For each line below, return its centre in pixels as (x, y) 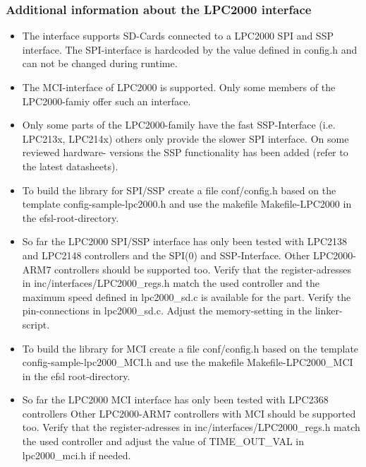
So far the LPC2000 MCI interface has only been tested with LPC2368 (175, 400)
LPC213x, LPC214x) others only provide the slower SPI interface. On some (185, 138)
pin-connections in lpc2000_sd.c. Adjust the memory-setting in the (167, 311)
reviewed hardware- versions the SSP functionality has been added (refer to (185, 152)
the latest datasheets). (70, 166)
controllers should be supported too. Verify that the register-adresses (203, 269)
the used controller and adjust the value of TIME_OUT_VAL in (163, 441)
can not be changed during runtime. (100, 63)
